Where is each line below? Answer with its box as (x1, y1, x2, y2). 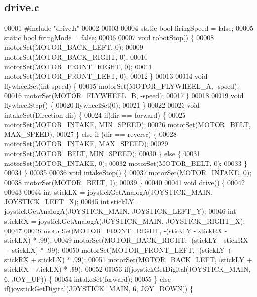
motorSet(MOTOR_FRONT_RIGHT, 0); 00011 (4, 61, 152, 71)
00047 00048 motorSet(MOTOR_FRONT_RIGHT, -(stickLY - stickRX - (4, 225, 227, 235)
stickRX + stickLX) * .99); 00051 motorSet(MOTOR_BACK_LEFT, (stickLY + (4, 254, 252, 264)
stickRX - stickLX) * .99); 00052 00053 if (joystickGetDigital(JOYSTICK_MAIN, (4, 264, 251, 274)
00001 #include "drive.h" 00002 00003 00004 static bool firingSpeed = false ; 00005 (4, 23, 253, 33)
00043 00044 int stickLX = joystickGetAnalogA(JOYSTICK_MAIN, (4, 187, 213, 197)
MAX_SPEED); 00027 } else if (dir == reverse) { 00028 (4, 129, 177, 139)
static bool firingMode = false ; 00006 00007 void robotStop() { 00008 (4, 32, 214, 42)
